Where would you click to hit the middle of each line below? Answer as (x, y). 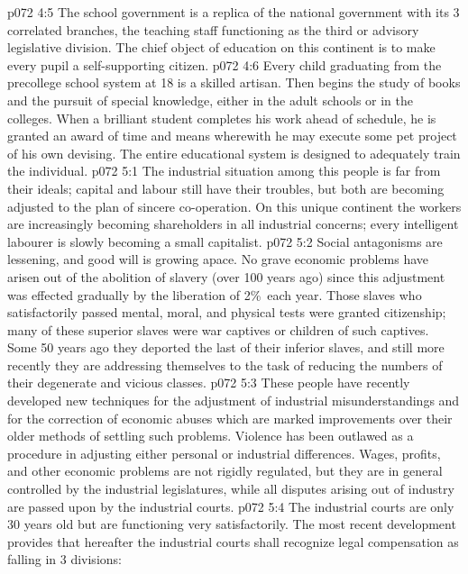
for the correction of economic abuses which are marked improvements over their (230, 418)
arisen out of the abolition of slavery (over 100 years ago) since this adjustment (226, 276)
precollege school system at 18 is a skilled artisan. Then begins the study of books (234, 82)
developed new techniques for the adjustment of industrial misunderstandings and (234, 401)
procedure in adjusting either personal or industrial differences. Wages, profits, (224, 453)
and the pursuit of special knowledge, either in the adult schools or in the (211, 100)
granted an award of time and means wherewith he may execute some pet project (232, 136)
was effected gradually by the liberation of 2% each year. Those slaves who (215, 294)
